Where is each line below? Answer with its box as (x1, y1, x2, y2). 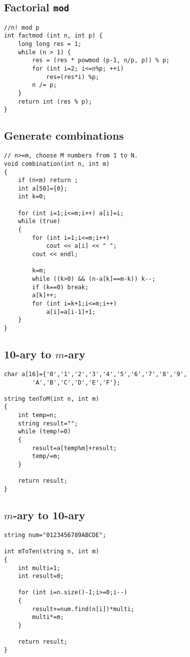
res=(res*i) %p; (46, 73, 99, 80)
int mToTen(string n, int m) (4, 548, 99, 555)
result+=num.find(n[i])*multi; (32, 605, 134, 613)
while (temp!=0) (18, 428, 71, 435)
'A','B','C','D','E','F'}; (32, 379, 121, 386)
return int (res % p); (18, 98, 92, 105)
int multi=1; (18, 564, 61, 572)
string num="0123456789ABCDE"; (4, 531, 106, 539)
